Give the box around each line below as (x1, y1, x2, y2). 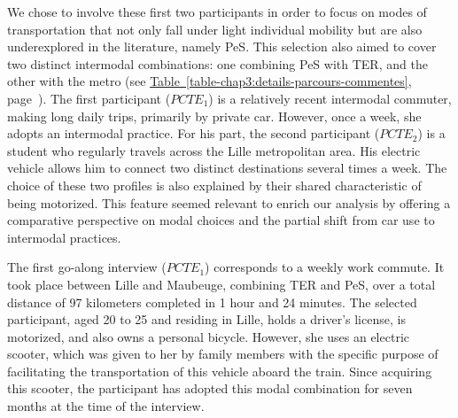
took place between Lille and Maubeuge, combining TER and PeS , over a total (7, 275, 436, 293)
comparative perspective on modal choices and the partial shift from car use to (7, 211, 435, 229)
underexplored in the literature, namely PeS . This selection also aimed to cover (7, 37, 437, 56)
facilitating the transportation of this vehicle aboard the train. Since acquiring (7, 361, 432, 380)
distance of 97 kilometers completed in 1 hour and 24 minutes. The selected (7, 292, 417, 311)
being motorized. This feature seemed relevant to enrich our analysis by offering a (7, 193, 451, 212)
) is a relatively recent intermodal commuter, (208, 89, 452, 107)
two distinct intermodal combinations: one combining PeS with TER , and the (7, 54, 428, 73)
